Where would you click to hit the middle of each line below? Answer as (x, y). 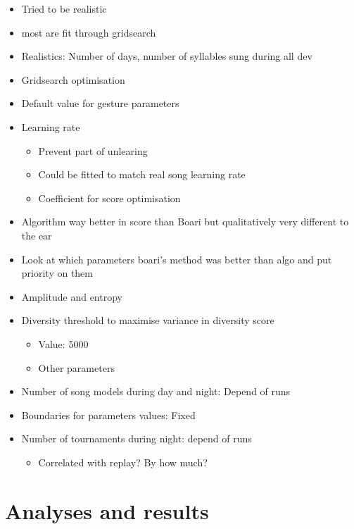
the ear (37, 235)
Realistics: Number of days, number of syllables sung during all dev (167, 56)
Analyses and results (107, 510)
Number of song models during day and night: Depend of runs (156, 391)
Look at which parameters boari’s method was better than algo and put (177, 259)
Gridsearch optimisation (73, 79)
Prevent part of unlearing (93, 150)
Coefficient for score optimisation (109, 198)
